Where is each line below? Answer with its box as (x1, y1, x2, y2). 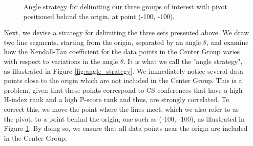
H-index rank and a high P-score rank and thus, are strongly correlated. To (4, 94, 230, 104)
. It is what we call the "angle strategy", (123, 56, 243, 66)
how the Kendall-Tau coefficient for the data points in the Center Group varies (4, 46, 240, 57)
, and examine (206, 37, 249, 47)
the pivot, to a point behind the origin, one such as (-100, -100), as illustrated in (4, 113, 245, 124)
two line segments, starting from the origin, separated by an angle (4, 37, 201, 47)
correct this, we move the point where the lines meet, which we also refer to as (4, 104, 239, 114)
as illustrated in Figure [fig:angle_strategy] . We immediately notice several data (4, 65, 243, 76)
